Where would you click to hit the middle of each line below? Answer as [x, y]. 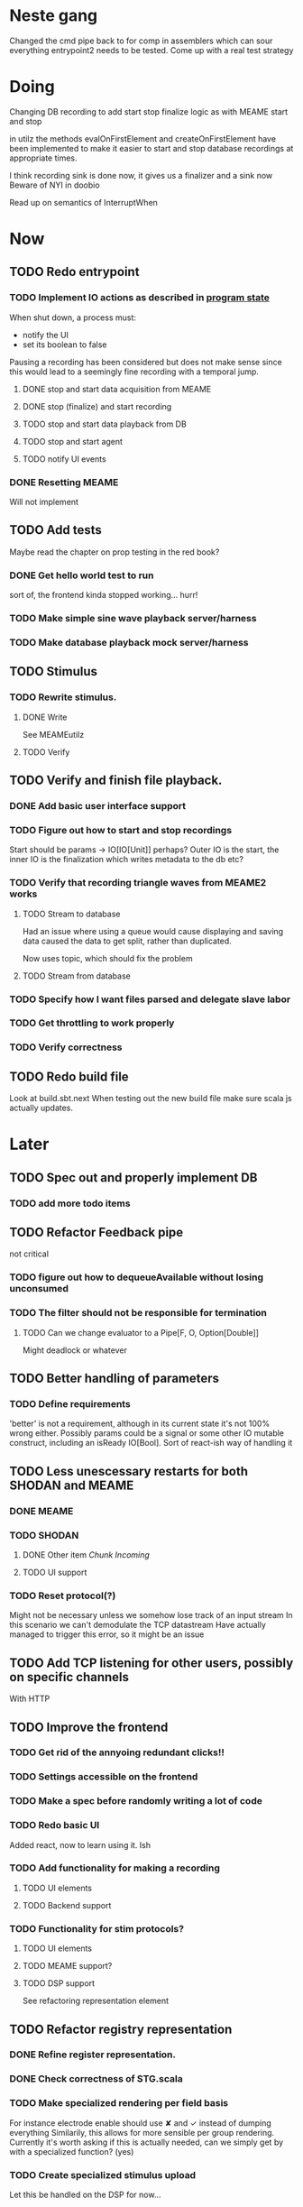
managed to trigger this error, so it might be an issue [107, 1634]
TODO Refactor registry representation [121, 2029]
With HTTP [30, 1699]
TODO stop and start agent [73, 441]
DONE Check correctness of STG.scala [96, 2079]
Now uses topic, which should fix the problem [107, 958]
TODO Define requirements [70, 1404]
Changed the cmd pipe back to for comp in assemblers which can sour [141, 41]
